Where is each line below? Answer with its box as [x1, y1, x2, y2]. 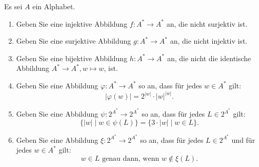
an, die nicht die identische [167, 52, 251, 63]
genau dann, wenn [102, 155, 160, 162]
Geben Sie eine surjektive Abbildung [16, 35, 131, 46]
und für [231, 134, 255, 145]
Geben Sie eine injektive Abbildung [16, 18, 128, 29]
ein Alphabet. [32, 1, 75, 11]
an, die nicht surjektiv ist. [166, 18, 248, 29]
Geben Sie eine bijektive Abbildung [16, 52, 128, 63]
